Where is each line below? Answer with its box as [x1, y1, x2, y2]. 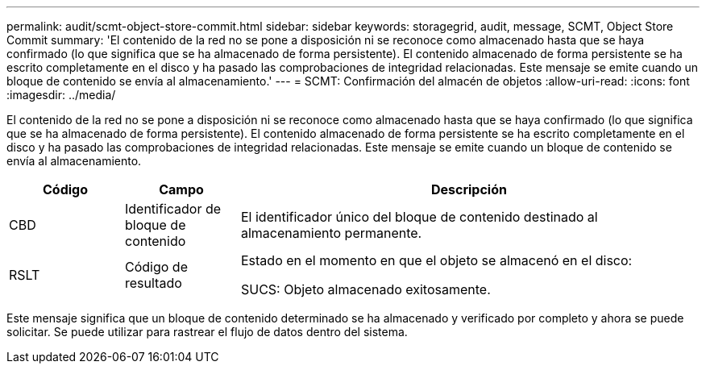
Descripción [430, 181, 507, 197]
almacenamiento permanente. [240, 225, 422, 241]
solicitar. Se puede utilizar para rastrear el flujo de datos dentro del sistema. [6, 325, 408, 339]
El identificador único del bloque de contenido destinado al [240, 209, 598, 225]
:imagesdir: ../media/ [6, 88, 116, 102]
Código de [124, 259, 188, 275]
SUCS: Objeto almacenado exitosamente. [240, 281, 491, 297]
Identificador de [124, 201, 222, 217]
